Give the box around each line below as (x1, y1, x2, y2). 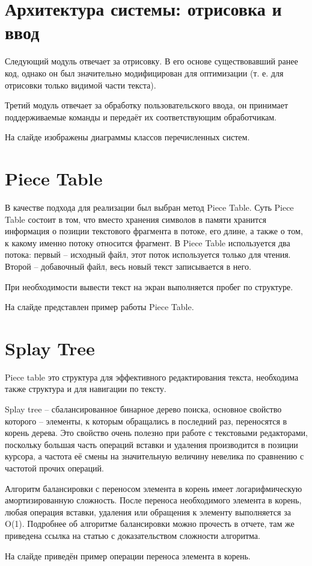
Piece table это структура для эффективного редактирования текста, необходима (5, 370, 299, 383)
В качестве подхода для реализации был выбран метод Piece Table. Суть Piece (5, 201, 294, 213)
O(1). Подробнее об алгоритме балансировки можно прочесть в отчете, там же (5, 517, 295, 530)
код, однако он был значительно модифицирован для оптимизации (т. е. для (5, 66, 284, 79)
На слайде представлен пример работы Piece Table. (5, 300, 194, 313)
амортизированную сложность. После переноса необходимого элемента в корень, (5, 494, 302, 506)
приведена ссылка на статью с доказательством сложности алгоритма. (5, 529, 260, 541)
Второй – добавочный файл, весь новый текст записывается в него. (5, 260, 251, 272)
